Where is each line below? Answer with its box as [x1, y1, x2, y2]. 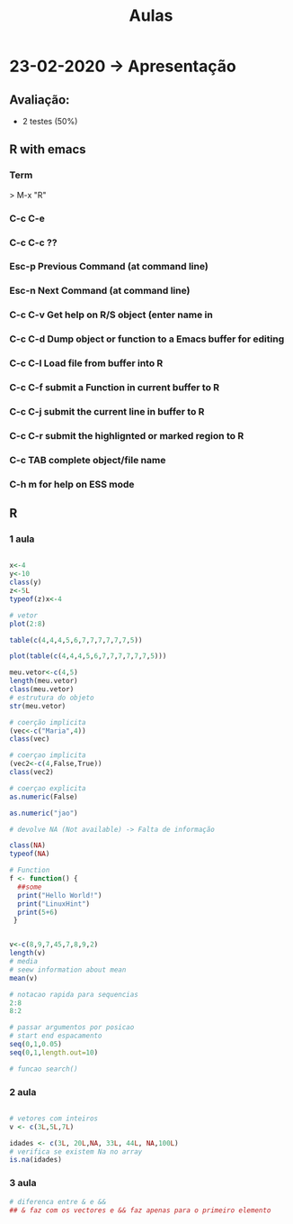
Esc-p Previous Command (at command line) [9, 260, 209, 273]
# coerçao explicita [9, 783, 87, 793]
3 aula [9, 1177, 38, 1190]
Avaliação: [9, 92, 70, 107]
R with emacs [9, 142, 87, 158]
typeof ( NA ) [9, 849, 50, 859]
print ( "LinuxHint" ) [17, 899, 91, 909]
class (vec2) [9, 768, 54, 777]
